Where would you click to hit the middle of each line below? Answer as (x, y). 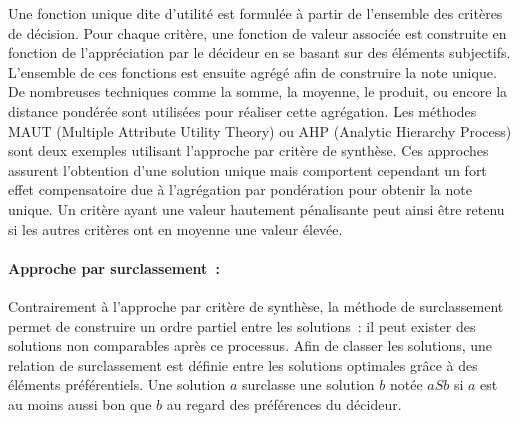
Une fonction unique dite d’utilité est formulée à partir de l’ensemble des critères (255, 13)
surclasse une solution (308, 384)
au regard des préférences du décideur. (284, 403)
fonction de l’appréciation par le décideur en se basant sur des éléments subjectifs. (259, 52)
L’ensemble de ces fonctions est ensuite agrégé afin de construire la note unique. (252, 71)
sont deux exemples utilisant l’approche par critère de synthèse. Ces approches (248, 150)
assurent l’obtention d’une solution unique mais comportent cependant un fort (247, 169)
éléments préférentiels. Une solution (117, 384)
